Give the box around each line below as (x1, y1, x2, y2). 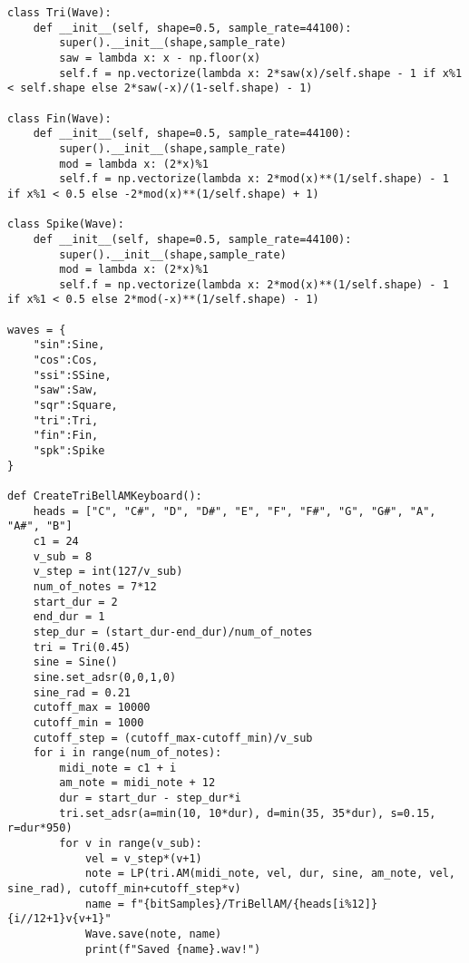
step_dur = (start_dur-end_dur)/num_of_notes (33, 625, 313, 638)
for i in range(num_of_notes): (33, 746, 222, 760)
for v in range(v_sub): (59, 837, 202, 851)
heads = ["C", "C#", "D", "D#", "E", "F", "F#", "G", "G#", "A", (33, 504, 436, 518)
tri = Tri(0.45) (33, 640, 132, 654)
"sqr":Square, (33, 399, 118, 413)
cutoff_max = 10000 (33, 701, 151, 715)
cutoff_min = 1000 (33, 715, 144, 729)
